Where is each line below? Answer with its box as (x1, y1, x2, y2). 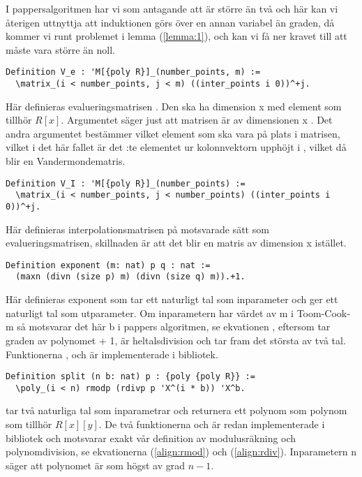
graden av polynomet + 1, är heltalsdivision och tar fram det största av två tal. (6, 332, 346, 347)
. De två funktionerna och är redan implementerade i (98, 417, 325, 431)
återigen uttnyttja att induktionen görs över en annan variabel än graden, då (6, 15, 335, 29)
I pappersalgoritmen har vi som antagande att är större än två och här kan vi (6, 1, 338, 15)
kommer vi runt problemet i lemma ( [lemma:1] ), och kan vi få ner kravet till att (6, 29, 347, 43)
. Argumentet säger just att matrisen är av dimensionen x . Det (61, 112, 333, 127)
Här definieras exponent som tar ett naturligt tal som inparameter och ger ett (6, 292, 338, 307)
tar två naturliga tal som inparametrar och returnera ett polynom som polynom (6, 403, 347, 418)
